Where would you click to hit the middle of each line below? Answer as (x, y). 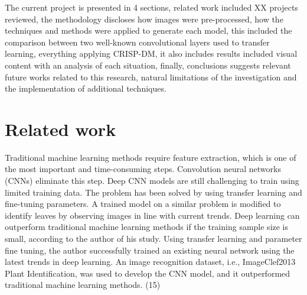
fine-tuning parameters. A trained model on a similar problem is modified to (143, 204)
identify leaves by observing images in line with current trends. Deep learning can (152, 215)
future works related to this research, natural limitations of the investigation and (151, 77)
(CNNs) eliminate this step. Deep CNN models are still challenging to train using (152, 181)
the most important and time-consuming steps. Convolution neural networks (143, 169)
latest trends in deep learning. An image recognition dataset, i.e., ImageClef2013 (150, 262)
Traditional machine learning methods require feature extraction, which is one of (151, 157)
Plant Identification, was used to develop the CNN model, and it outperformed (148, 273)
